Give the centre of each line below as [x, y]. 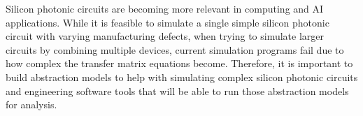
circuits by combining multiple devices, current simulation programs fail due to [175, 49]
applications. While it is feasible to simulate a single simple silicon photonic [168, 22]
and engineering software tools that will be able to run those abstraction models [177, 90]
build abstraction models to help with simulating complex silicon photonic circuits [182, 77]
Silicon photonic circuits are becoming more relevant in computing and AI [165, 8]
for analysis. [31, 104]
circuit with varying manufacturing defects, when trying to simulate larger [165, 36]
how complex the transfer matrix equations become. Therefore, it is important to [179, 63]
